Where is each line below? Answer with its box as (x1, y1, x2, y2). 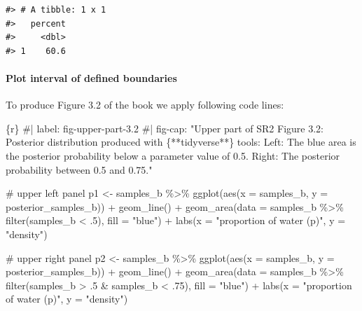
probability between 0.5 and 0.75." (6, 162, 153, 177)
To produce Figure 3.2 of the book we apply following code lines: (6, 97, 284, 112)
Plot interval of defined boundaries (6, 70, 177, 85)
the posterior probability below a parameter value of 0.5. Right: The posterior (6, 148, 340, 163)
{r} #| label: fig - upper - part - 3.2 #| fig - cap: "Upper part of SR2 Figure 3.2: (6, 120, 324, 135)
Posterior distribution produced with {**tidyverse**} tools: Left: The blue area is (6, 134, 356, 149)
